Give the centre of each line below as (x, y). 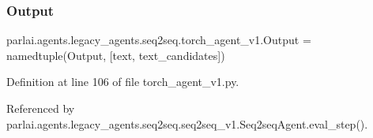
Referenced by (41, 108)
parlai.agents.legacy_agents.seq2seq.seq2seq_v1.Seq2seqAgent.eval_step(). (187, 123)
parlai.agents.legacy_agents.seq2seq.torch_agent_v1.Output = (159, 40)
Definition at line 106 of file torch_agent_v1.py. (123, 82)
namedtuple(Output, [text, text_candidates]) (116, 55)
